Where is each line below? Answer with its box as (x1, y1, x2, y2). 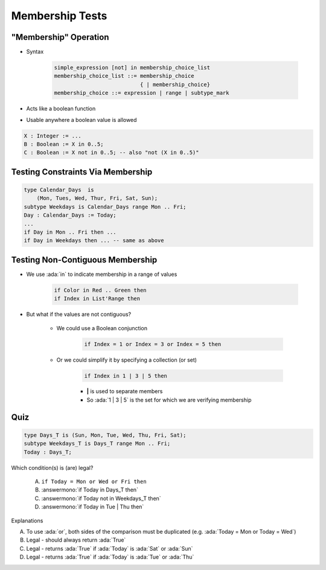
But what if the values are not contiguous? (26, 311, 132, 318)
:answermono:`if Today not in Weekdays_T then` (41, 495, 161, 502)
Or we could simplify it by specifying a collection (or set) (56, 356, 197, 363)
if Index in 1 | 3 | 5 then (84, 372, 167, 379)
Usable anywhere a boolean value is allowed (26, 116, 137, 123)
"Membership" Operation (11, 32, 109, 42)
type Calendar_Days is (24, 186, 95, 193)
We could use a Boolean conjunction (56, 324, 148, 331)
